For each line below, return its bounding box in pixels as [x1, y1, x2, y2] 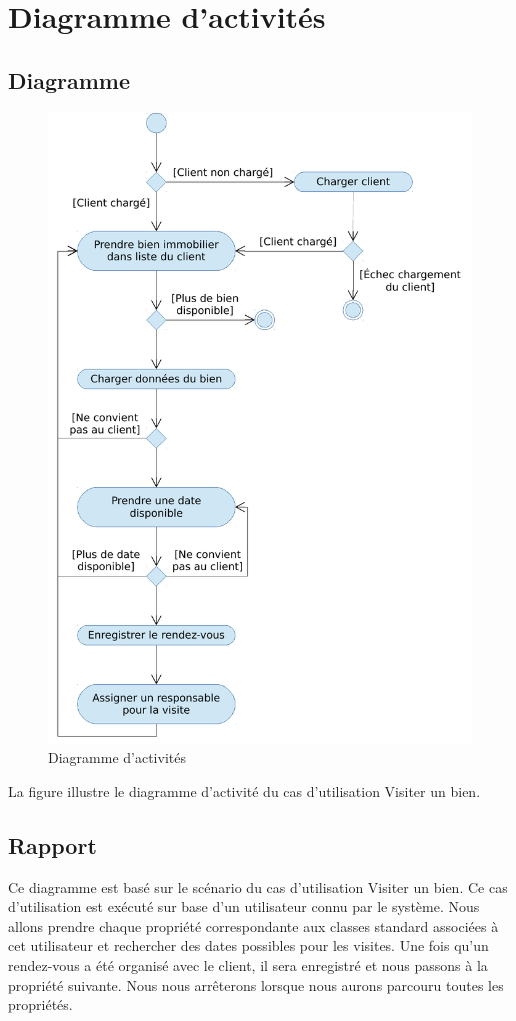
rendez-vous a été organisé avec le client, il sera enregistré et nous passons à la [8, 955, 488, 975]
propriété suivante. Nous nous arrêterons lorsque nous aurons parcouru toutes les [8, 974, 504, 995]
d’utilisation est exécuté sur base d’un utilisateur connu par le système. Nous [8, 896, 480, 917]
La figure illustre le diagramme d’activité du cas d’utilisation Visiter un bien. [8, 780, 481, 801]
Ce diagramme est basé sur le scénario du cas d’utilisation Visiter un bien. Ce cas [8, 876, 508, 897]
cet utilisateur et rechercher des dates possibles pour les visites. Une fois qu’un [8, 935, 489, 956]
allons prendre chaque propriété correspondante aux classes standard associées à [8, 915, 499, 936]
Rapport [8, 829, 97, 860]
